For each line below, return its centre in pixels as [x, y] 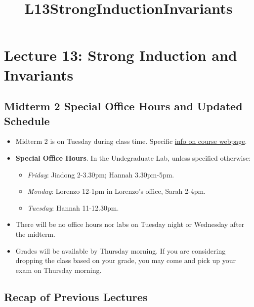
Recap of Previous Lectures [76, 296]
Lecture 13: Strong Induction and [121, 55]
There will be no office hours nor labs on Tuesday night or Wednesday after [130, 224]
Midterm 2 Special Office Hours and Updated [123, 106]
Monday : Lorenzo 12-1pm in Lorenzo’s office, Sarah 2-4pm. [116, 191]
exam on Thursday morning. [59, 270]
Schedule [27, 120]
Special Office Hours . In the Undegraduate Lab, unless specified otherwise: [133, 157]
